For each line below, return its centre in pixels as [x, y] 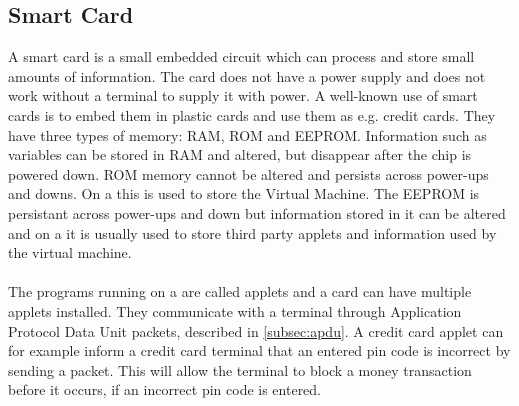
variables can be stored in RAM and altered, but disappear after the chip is [240, 154]
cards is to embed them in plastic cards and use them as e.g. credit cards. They [252, 114]
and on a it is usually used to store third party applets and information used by [252, 232]
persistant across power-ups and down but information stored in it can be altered [257, 212]
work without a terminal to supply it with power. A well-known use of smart [243, 95]
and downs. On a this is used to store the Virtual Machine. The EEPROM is [244, 193]
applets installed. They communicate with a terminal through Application [235, 310]
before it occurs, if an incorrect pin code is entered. [165, 389]
